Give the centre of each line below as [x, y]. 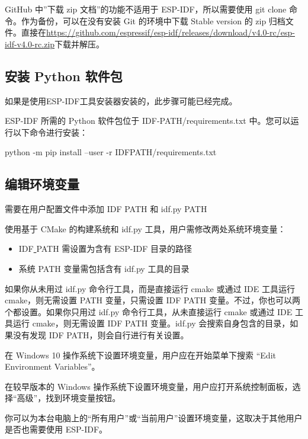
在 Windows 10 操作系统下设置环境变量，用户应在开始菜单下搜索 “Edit [140, 355]
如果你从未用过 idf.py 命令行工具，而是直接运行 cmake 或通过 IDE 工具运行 [150, 288]
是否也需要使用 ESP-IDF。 [56, 429]
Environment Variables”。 [52, 366]
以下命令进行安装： [50, 132]
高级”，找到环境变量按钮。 [69, 398]
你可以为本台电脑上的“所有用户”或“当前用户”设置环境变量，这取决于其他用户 [154, 417]
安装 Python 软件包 [64, 76]
